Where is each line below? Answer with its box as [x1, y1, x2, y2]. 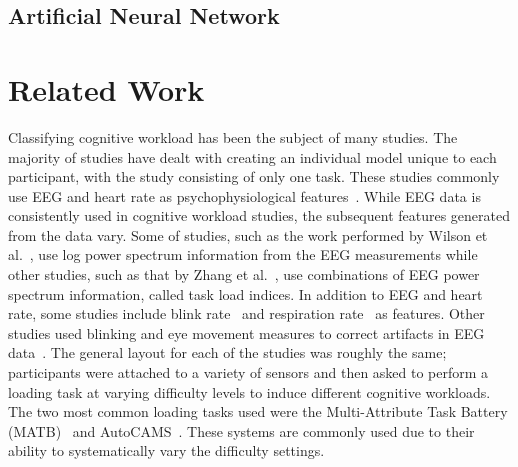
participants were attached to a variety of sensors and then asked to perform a [8, 362, 489, 383]
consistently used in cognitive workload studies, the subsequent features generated [8, 205, 510, 226]
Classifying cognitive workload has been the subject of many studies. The [8, 126, 458, 147]
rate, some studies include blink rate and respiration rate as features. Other [8, 303, 485, 324]
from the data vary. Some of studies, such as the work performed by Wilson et [8, 224, 488, 245]
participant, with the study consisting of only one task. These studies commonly [8, 166, 500, 187]
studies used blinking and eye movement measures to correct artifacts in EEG [8, 322, 485, 343]
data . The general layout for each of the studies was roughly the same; [8, 342, 447, 363]
